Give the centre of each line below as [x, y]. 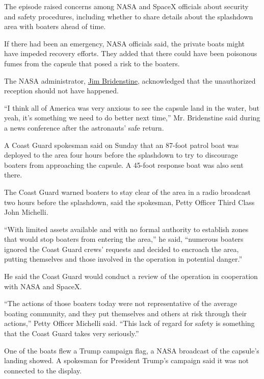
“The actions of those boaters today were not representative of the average [121, 303]
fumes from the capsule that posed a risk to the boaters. [92, 63]
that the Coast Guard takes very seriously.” [72, 333]
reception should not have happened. [61, 91]
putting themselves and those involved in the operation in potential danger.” [123, 259]
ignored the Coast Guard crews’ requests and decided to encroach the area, [122, 249]
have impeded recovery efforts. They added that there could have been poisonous [131, 53]
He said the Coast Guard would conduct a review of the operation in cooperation [131, 276]
